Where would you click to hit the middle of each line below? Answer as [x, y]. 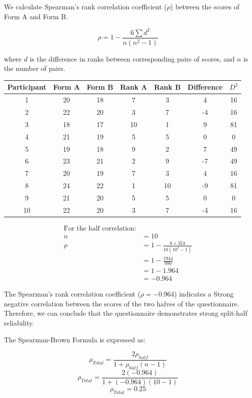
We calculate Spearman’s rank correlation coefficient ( [85, 6]
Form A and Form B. [36, 16]
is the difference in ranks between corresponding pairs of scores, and [132, 58]
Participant [27, 87]
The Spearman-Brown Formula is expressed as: [75, 339]
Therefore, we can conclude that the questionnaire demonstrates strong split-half [126, 313]
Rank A [134, 87]
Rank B [167, 87]
